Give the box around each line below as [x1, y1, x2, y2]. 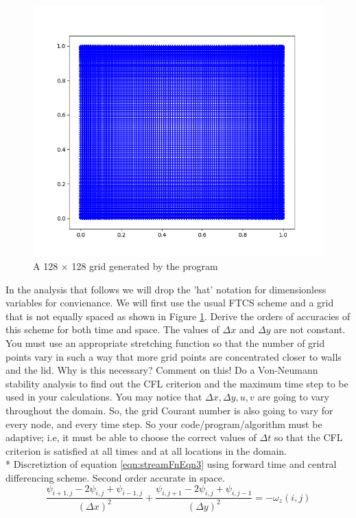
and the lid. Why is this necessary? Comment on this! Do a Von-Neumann [5, 363, 318, 377]
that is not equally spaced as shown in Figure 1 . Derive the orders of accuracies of [5, 308, 351, 323]
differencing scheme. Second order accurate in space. [5, 470, 225, 484]
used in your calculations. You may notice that [5, 390, 202, 404]
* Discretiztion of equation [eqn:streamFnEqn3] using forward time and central [5, 457, 337, 471]
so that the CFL [274, 430, 343, 444]
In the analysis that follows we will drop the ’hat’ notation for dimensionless [5, 282, 327, 296]
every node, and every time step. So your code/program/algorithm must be [5, 416, 322, 431]
